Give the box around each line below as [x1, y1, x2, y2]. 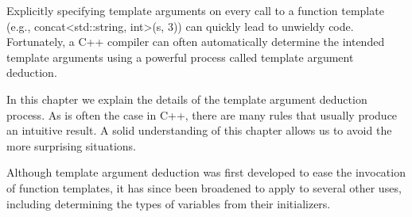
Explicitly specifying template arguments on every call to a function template [6, 2, 384, 18]
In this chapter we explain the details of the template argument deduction [6, 90, 367, 107]
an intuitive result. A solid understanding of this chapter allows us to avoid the [6, 122, 392, 139]
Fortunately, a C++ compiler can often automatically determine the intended [6, 33, 385, 50]
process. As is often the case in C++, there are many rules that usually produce [6, 106, 398, 123]
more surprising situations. [6, 137, 137, 154]
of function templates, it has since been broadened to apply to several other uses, [6, 179, 402, 196]
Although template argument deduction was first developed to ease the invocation [6, 164, 406, 181]
